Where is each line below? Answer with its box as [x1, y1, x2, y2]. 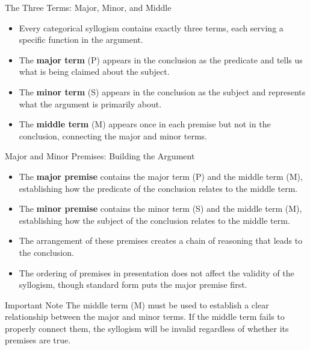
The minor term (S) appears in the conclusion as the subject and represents [19, 85, 306, 98]
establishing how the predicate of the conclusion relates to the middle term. [19, 182, 298, 194]
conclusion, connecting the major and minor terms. [19, 129, 207, 142]
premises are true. [5, 334, 71, 346]
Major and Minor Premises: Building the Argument [5, 150, 195, 162]
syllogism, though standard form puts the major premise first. [19, 278, 247, 291]
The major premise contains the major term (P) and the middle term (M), [19, 170, 303, 182]
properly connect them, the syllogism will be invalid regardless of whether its [5, 322, 289, 334]
